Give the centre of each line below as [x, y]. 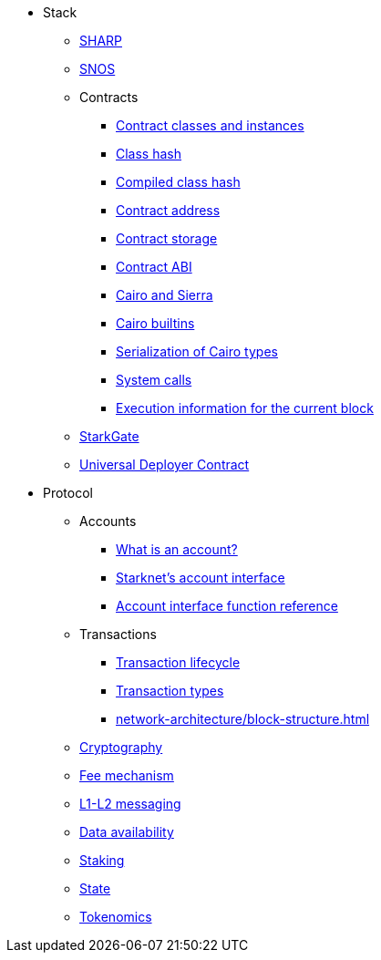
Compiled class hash [178, 182]
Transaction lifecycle [178, 662]
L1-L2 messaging [130, 804]
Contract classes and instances [210, 125]
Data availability [127, 832]
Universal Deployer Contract [165, 465]
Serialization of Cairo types [197, 351]
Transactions [118, 634]
